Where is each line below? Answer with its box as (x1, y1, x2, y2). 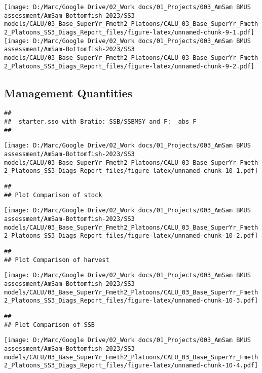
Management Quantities (4, 85, 133, 100)
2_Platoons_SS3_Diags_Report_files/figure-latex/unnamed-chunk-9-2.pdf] (4, 62, 254, 70)
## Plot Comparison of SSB (4, 321, 95, 328)
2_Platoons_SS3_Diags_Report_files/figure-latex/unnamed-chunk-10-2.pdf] (4, 232, 258, 240)
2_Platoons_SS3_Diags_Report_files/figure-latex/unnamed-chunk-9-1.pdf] (4, 28, 254, 36)
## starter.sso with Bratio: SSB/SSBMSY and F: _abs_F (4, 118, 197, 126)
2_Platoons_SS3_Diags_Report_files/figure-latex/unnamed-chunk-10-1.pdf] (4, 167, 258, 175)
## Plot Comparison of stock (4, 191, 102, 199)
